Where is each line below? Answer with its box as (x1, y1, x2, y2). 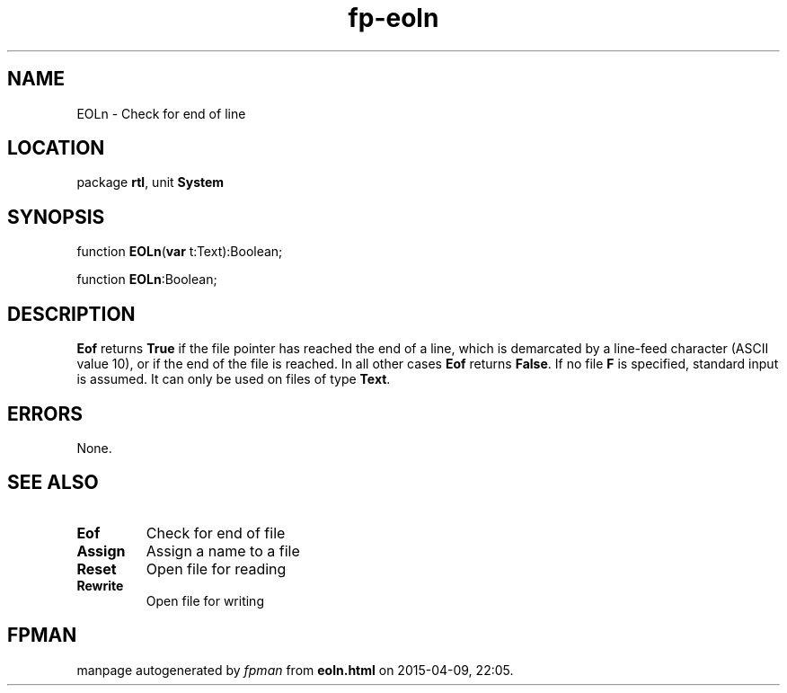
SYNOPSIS (7, 205, 105, 228)
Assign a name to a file (146, 541, 300, 560)
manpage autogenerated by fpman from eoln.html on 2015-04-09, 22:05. (76, 662, 514, 678)
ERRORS (7, 402, 84, 425)
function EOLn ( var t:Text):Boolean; (76, 244, 283, 260)
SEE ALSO (7, 471, 99, 494)
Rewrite (76, 577, 124, 593)
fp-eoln (348, 3, 439, 33)
